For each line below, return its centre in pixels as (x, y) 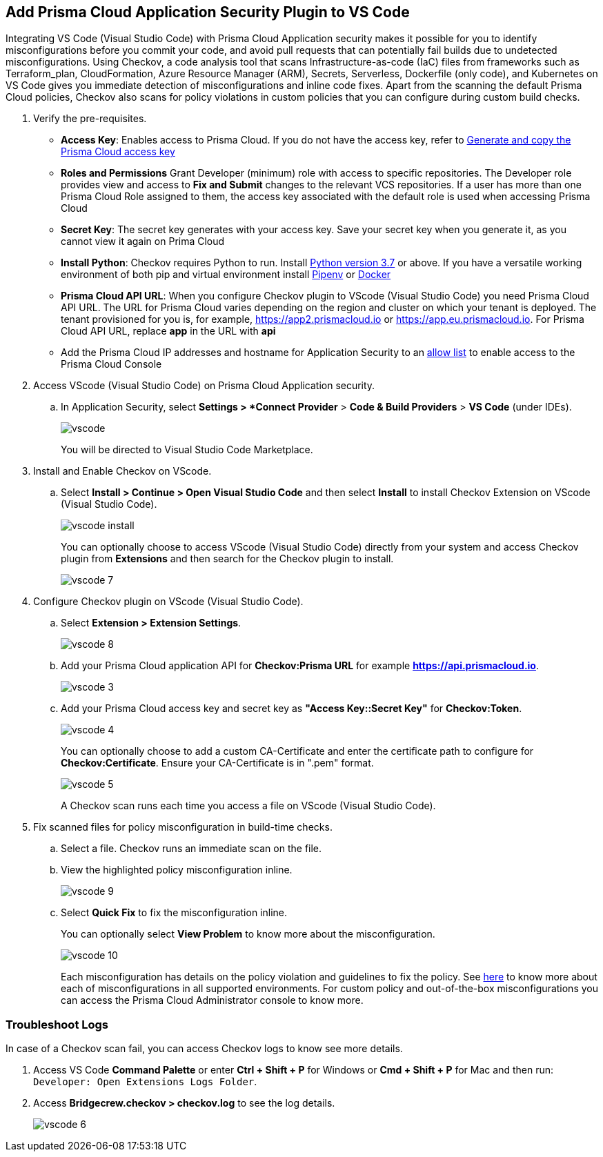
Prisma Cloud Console (111, 364)
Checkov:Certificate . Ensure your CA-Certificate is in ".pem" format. (217, 763)
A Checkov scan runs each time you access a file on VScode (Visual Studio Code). (248, 806)
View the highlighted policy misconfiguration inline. (177, 870)
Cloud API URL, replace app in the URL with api (168, 331)
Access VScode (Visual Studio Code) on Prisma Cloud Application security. (204, 386)
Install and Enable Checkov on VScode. (122, 471)
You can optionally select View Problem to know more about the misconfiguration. (248, 934)
